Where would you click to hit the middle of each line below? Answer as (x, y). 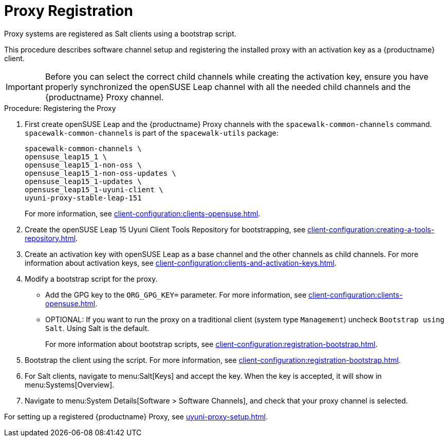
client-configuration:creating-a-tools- (371, 229)
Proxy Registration (69, 11)
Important (24, 87)
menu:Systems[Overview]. (70, 384)
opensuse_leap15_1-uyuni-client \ (94, 189)
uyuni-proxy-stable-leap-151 (83, 198)
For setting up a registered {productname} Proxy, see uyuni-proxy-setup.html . (136, 416)
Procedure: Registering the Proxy (60, 108)
